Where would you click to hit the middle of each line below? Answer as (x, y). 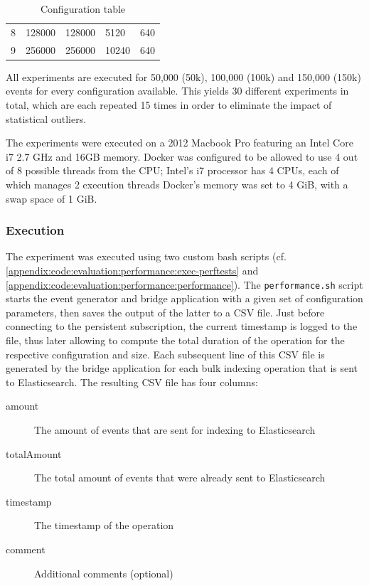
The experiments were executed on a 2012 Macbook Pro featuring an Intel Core (180, 143)
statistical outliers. (46, 118)
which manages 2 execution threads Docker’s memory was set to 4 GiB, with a (177, 184)
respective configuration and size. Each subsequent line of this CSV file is (165, 354)
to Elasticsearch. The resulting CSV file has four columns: (132, 382)
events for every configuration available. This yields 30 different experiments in (177, 91)
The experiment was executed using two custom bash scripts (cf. (146, 256)
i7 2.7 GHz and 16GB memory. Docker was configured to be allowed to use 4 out (182, 156)
